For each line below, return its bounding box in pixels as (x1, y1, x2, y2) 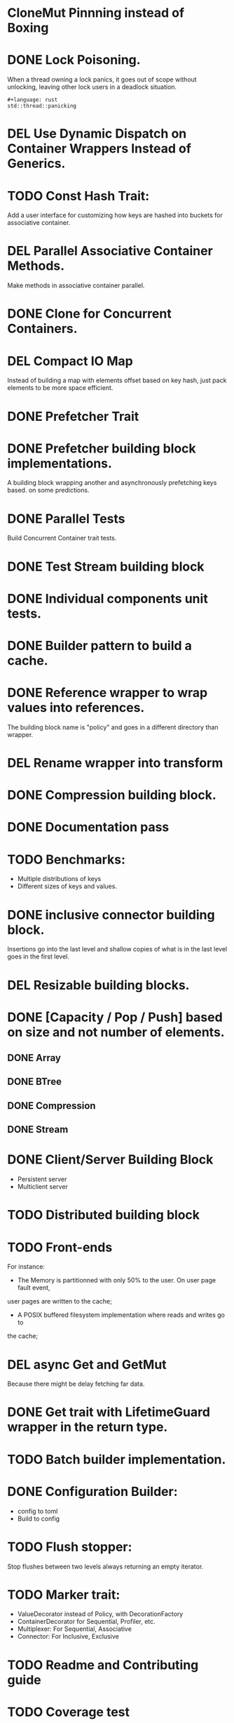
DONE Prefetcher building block (7, 441, 196, 456)
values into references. (7, 700, 145, 716)
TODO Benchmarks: (7, 852, 126, 867)
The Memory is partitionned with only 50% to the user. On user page (17, 1276, 216, 1285)
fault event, (17, 1284, 50, 1292)
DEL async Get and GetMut (7, 1356, 167, 1372)
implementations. (7, 455, 112, 472)
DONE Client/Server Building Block (7, 1152, 214, 1168)
